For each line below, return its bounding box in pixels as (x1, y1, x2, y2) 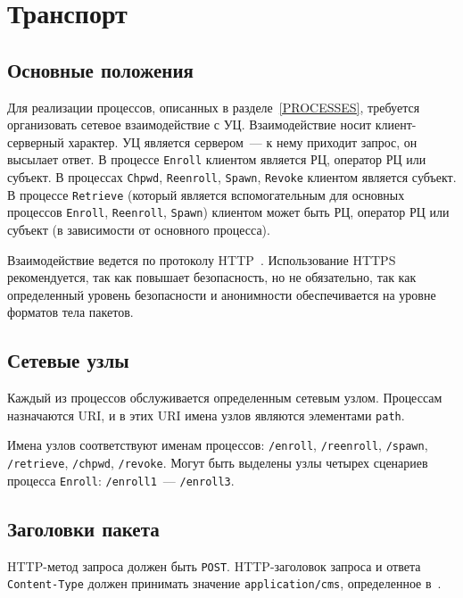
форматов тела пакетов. (7, 303, 134, 321)
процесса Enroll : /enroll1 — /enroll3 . (7, 470, 235, 489)
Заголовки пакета (7, 514, 160, 542)
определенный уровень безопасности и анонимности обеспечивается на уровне (7, 285, 436, 303)
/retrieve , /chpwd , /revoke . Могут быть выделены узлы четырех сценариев (7, 453, 428, 472)
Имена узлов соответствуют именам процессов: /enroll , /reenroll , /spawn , (7, 436, 428, 454)
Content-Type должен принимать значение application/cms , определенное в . (7, 574, 442, 593)
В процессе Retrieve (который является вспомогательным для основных (7, 185, 405, 203)
